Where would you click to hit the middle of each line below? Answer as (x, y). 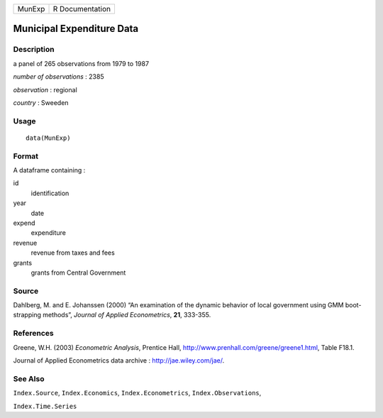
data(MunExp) (48, 138)
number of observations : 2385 (59, 77)
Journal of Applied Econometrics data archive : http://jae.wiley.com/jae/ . (119, 361)
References (33, 334)
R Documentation (82, 9)
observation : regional (45, 89)
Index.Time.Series (45, 406)
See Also (29, 378)
